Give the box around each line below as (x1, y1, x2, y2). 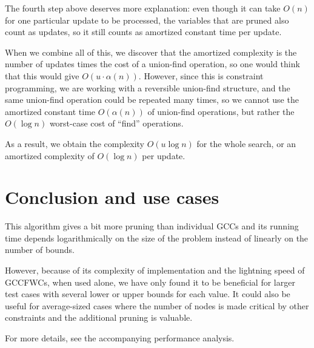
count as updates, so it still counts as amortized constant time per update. (5, 25, 282, 38)
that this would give (5, 69, 79, 82)
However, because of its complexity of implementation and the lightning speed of (5, 264, 305, 277)
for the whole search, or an (196, 137, 296, 149)
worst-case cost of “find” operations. (49, 117, 184, 130)
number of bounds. (5, 243, 75, 256)
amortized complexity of (5, 149, 95, 162)
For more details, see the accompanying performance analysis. (5, 332, 235, 344)
